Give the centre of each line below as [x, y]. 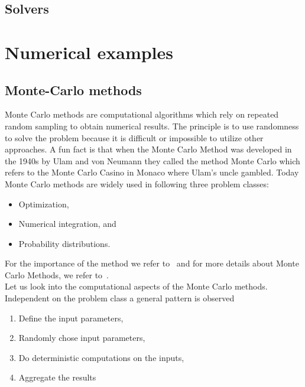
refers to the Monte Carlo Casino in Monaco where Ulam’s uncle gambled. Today [152, 172]
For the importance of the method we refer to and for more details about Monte [152, 263]
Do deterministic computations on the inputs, [101, 357]
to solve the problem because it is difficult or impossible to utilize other [134, 137]
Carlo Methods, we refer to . [57, 274]
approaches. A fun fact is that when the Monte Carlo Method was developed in [148, 149]
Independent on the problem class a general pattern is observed [120, 298]
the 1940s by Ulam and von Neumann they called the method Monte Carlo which [152, 160]
